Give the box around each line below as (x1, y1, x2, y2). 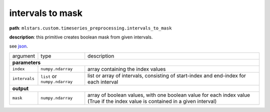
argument (12, 52, 35, 59)
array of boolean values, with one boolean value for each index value (87, 91, 250, 98)
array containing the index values (87, 65, 166, 72)
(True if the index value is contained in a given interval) (87, 97, 217, 104)
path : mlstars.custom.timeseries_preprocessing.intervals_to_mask (9, 25, 172, 31)
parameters (12, 59, 41, 66)
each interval (87, 78, 118, 85)
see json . (9, 43, 28, 49)
